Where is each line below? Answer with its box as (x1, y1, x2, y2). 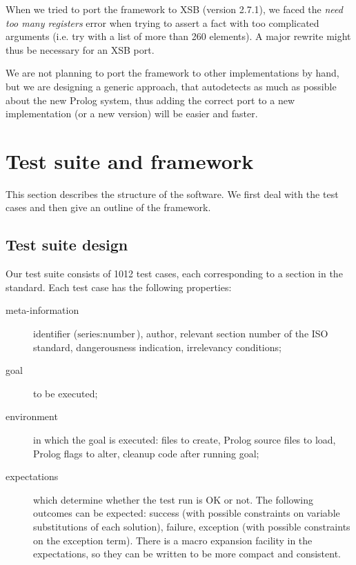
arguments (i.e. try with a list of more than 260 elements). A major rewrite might (6, 29, 351, 43)
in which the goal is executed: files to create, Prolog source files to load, (33, 433, 336, 447)
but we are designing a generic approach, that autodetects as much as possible (6, 79, 337, 93)
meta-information (6, 303, 79, 317)
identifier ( (33, 326, 78, 341)
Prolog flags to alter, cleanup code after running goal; (33, 446, 259, 460)
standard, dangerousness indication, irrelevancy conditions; (33, 339, 281, 354)
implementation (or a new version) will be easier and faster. (6, 106, 258, 121)
